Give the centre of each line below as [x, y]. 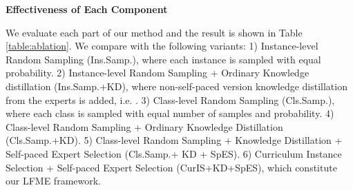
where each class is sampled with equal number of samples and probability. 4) [170, 113]
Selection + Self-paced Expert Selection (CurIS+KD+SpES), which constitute [171, 167]
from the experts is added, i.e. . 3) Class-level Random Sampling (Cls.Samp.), [170, 99]
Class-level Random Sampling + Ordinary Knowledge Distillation [144, 126]
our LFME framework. [53, 181]
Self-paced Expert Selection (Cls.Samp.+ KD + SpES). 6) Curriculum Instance [174, 153]
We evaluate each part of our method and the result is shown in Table [154, 32]
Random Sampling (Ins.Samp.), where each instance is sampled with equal [163, 59]
